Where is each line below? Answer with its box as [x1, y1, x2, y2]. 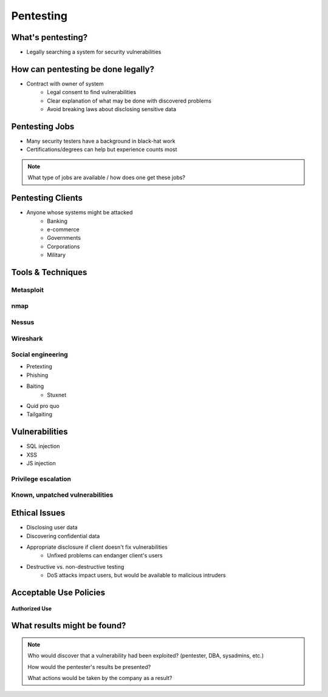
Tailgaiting [26, 410, 53, 418]
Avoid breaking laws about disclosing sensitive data [47, 106, 176, 113]
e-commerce [47, 225, 80, 233]
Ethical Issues [11, 508, 66, 518]
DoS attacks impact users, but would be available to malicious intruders [47, 571, 226, 579]
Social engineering [11, 350, 68, 359]
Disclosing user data [26, 524, 78, 531]
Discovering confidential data [26, 532, 100, 540]
